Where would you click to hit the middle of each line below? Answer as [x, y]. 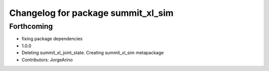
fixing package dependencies [52, 39]
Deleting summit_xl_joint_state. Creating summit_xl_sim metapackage [93, 53]
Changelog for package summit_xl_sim [91, 13]
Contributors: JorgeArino [47, 60]
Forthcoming [31, 26]
